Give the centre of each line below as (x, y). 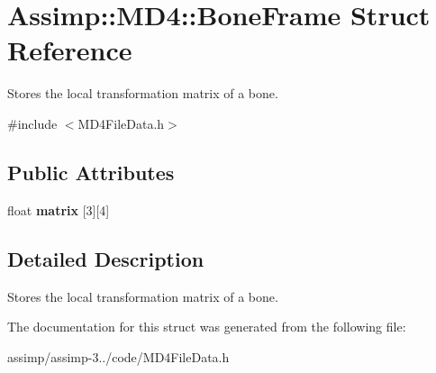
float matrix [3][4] (59, 209)
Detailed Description (106, 258)
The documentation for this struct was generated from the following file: (207, 327)
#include (32, 123)
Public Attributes (91, 172)
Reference (70, 50)
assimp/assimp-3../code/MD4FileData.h (118, 356)
